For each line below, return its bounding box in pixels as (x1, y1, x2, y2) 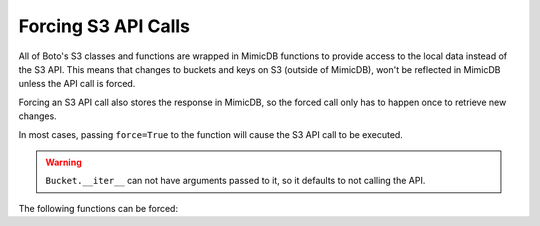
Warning (45, 156, 82, 168)
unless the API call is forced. (18, 78, 136, 90)
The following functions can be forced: (18, 202, 179, 214)
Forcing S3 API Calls (18, 15, 190, 37)
